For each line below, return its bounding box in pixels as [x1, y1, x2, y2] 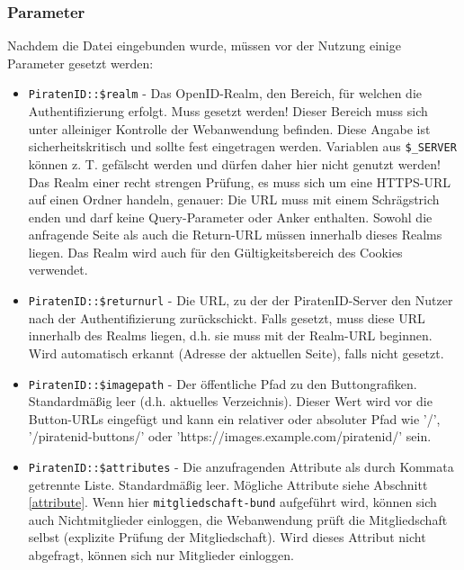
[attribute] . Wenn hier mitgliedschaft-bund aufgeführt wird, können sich [28, 493, 437, 511]
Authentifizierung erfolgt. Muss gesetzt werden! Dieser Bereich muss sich [28, 102, 428, 121]
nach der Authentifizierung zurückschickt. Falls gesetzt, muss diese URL [28, 308, 425, 327]
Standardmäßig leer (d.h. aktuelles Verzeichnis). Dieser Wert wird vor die [28, 392, 433, 411]
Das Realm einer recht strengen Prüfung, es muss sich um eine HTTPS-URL [28, 172, 451, 191]
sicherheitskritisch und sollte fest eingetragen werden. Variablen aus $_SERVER [28, 137, 457, 156]
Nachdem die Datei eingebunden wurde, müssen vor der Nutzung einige [7, 36, 401, 55]
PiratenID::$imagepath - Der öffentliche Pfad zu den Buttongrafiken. [28, 374, 417, 393]
